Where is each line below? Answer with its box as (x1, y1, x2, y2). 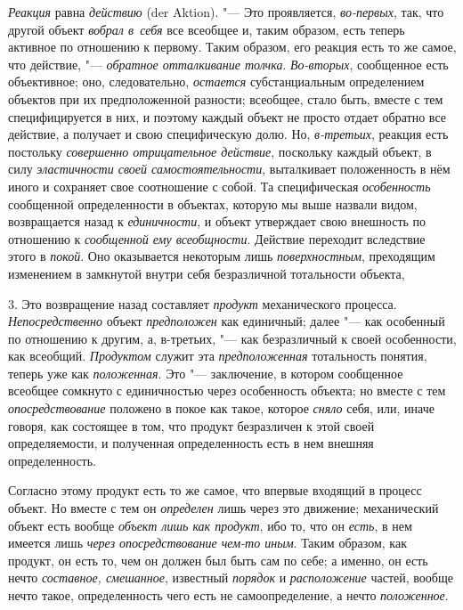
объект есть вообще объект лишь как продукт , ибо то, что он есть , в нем (8, 516, 412, 534)
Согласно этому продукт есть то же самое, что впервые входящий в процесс (8, 481, 422, 500)
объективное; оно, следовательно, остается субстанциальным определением (8, 72, 425, 91)
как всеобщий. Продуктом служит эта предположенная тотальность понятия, (8, 346, 427, 365)
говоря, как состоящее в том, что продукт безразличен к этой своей (8, 416, 375, 435)
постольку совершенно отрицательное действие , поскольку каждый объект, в (8, 142, 432, 160)
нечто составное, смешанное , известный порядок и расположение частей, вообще (8, 568, 453, 587)
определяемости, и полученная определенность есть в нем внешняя (8, 434, 374, 452)
